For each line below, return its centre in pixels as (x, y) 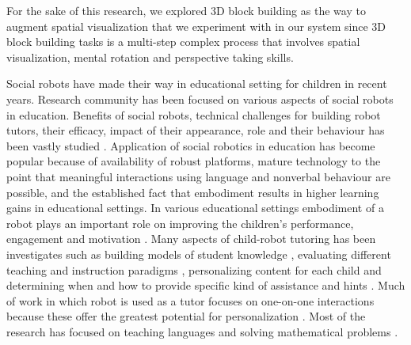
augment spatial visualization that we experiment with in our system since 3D (196, 26)
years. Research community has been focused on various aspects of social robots (200, 99)
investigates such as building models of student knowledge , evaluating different (199, 254)
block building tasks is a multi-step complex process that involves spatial (183, 42)
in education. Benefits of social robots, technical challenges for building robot (194, 114)
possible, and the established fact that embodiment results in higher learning (193, 192)
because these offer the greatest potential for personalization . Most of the (186, 316)
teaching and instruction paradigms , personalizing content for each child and (194, 269)
